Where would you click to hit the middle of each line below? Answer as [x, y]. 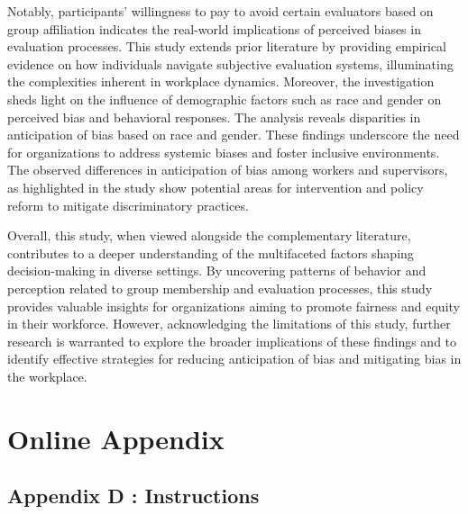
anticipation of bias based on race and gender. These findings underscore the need [234, 135]
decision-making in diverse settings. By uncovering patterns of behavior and [217, 271]
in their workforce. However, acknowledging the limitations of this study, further [229, 324]
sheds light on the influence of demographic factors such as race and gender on [225, 99]
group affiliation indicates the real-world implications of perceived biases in [214, 28]
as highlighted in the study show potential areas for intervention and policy [216, 187]
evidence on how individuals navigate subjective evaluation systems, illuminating [230, 63]
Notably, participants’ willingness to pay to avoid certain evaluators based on [220, 11]
